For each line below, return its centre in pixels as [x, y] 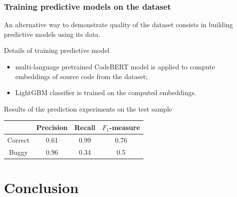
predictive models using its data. [52, 34]
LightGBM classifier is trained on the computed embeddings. [106, 92]
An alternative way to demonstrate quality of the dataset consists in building [118, 25]
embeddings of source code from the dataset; [81, 76]
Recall [85, 127]
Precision [52, 127]
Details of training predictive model [57, 50]
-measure [125, 127]
